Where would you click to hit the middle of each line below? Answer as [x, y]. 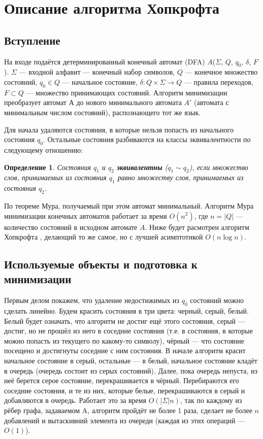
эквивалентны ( [142, 167]
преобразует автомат [35, 102]
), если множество [219, 167]
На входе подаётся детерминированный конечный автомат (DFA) [105, 61]
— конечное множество [221, 72]
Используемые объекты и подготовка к [101, 264]
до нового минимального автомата [129, 102]
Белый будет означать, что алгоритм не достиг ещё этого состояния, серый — [125, 320]
